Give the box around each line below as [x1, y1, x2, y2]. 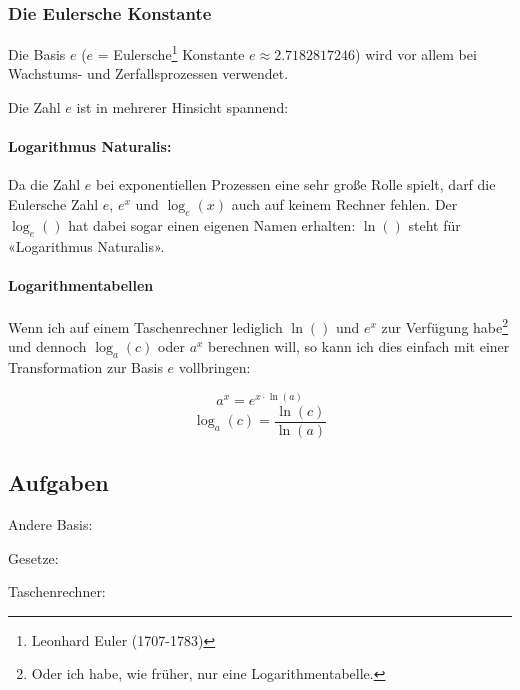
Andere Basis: [8, 513, 93, 534]
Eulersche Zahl [8, 194, 99, 215]
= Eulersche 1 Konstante [97, 41, 245, 64]
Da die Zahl [8, 174, 81, 195]
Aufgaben [8, 467, 109, 498]
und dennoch [8, 336, 87, 357]
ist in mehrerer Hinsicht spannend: [76, 97, 289, 118]
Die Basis [8, 43, 66, 64]
